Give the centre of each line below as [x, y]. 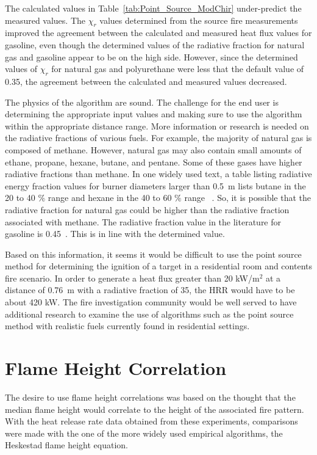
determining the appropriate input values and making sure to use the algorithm [154, 114]
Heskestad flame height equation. [66, 445]
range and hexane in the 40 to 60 [110, 198]
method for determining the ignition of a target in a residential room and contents [158, 266]
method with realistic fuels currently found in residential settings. [127, 326]
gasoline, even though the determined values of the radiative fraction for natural [155, 44]
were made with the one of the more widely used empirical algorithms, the [144, 433]
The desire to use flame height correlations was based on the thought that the [150, 397]
